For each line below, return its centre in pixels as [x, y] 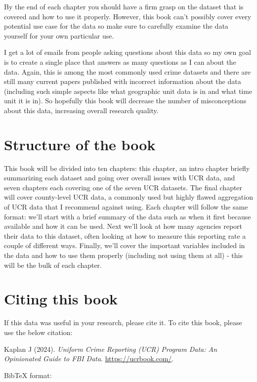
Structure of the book [80, 144]
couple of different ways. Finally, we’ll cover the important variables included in [125, 245]
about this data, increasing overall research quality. [81, 110]
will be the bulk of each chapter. [53, 265]
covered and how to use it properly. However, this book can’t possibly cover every [128, 16]
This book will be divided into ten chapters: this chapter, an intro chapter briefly [127, 168]
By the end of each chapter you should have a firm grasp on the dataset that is [124, 6]
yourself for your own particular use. [59, 35]
